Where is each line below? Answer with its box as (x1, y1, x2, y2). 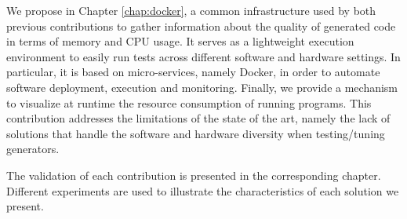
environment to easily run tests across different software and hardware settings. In (6, 48, 401, 64)
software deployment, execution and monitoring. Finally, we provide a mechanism (6, 78, 398, 95)
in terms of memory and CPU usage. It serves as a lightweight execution (6, 33, 354, 49)
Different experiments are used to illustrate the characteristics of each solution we (6, 182, 399, 199)
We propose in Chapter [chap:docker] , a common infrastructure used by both (6, 2, 376, 18)
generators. (6, 141, 60, 157)
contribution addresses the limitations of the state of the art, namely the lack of (6, 110, 391, 126)
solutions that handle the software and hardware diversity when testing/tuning (6, 125, 385, 141)
